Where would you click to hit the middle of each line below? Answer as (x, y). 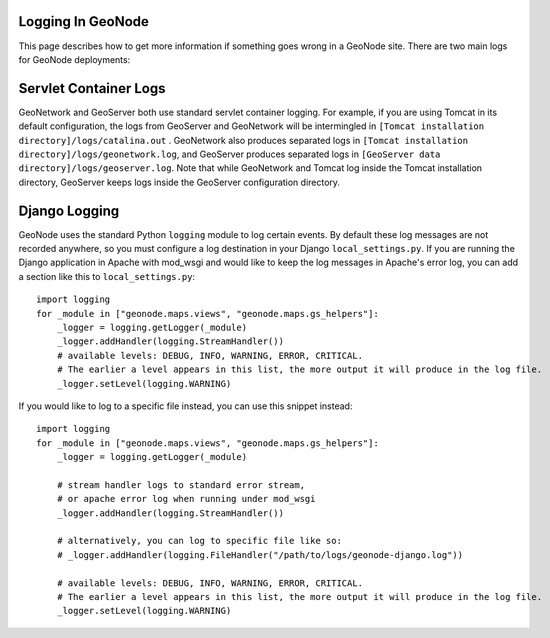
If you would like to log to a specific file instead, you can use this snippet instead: (185, 406)
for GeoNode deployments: (74, 59)
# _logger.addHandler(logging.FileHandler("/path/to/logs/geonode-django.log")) (260, 554)
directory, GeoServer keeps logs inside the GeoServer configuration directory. (179, 182)
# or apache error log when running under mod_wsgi (186, 499)
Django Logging (69, 210)
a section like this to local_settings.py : (106, 276)
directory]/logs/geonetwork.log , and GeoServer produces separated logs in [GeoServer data (229, 154)
